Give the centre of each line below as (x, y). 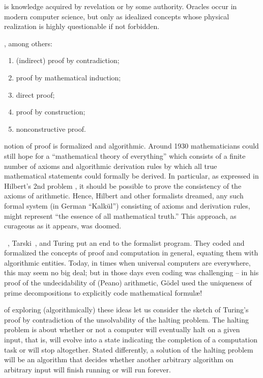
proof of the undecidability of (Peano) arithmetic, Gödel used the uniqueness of (128, 283)
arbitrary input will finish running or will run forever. (87, 369)
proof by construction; (51, 112)
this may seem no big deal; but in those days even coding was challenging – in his (131, 272)
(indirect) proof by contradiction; (68, 60)
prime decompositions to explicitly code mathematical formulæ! (103, 292)
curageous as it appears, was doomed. (63, 226)
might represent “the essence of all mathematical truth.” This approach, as (120, 215)
